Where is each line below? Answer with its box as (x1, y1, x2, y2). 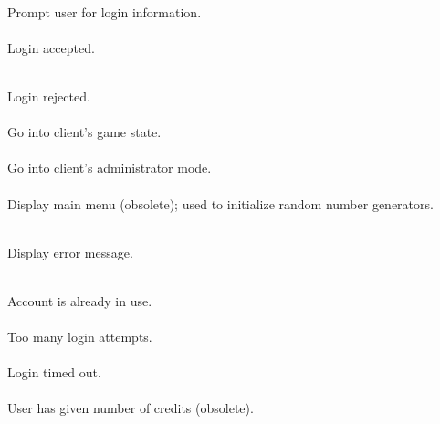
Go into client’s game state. (7, 122, 162, 142)
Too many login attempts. (7, 327, 152, 346)
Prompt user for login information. (7, 2, 202, 21)
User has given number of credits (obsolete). (7, 398, 254, 418)
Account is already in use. (7, 291, 152, 310)
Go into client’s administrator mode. (7, 158, 212, 177)
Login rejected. (7, 86, 90, 105)
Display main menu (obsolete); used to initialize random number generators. (7, 194, 434, 213)
